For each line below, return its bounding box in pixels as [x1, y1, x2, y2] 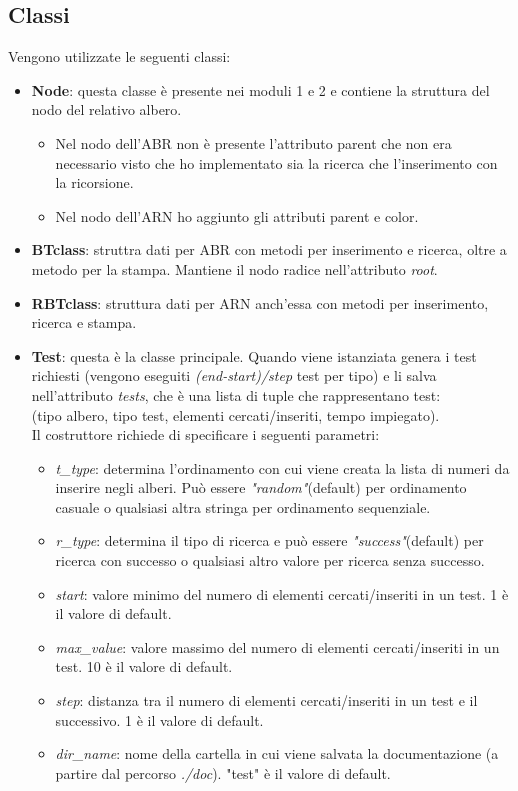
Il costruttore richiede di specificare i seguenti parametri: [31, 424, 380, 445]
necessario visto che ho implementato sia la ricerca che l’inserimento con [55, 152, 498, 173]
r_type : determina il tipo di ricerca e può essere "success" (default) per [55, 530, 484, 551]
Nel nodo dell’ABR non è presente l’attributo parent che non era [55, 132, 452, 153]
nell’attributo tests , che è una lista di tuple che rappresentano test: [31, 384, 441, 405]
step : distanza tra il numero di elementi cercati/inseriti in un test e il [55, 690, 478, 711]
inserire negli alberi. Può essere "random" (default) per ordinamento [55, 477, 467, 498]
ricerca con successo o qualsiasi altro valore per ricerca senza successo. [55, 550, 485, 571]
